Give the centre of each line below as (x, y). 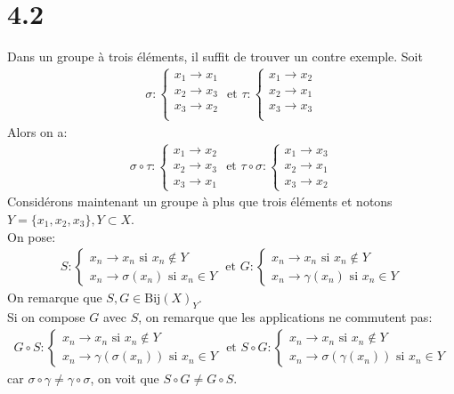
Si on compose (46, 316)
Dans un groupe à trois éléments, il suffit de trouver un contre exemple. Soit (215, 56)
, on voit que (125, 378)
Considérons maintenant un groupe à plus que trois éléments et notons (200, 201)
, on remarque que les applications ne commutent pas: (285, 316)
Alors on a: (37, 131)
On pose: (32, 236)
